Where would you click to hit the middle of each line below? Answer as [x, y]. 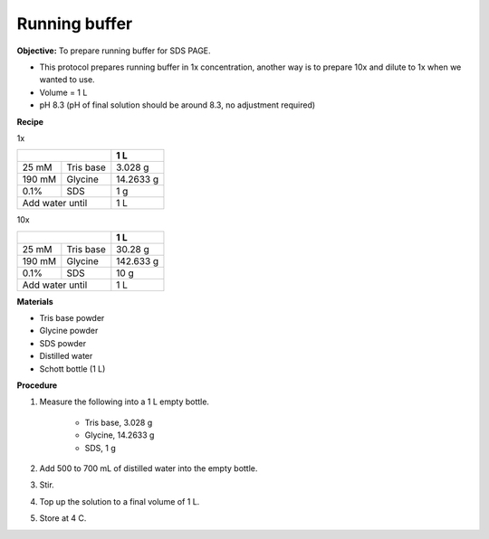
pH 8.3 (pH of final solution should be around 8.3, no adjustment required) [177, 105]
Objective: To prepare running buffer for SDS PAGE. [114, 51]
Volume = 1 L [63, 92]
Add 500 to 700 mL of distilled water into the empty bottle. [149, 468]
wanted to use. [67, 80]
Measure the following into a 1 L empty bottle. [125, 402]
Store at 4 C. [63, 518]
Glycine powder [69, 331]
